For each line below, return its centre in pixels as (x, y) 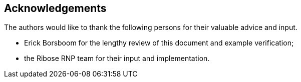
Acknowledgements (55, 8)
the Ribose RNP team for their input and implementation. (117, 58)
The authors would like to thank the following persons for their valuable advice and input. (151, 27)
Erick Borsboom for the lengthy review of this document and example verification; (159, 43)
